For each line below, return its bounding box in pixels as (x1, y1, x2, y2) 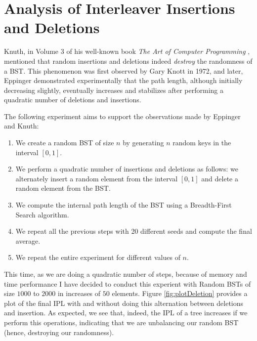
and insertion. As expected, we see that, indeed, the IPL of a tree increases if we (4, 307, 248, 318)
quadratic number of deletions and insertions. (4, 94, 141, 105)
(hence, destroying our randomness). (4, 327, 114, 337)
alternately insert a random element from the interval (15, 173, 178, 183)
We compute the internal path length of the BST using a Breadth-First (15, 200, 232, 210)
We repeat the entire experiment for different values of (15, 252, 180, 262)
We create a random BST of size (15, 137, 114, 148)
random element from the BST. (15, 183, 111, 193)
